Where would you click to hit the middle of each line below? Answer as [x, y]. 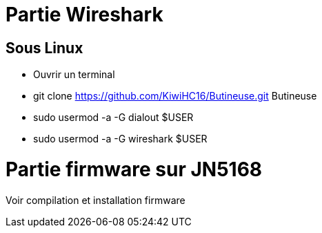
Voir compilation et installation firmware [95, 200]
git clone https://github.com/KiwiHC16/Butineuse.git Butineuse [175, 96]
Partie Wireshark [84, 15]
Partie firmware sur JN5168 [134, 169]
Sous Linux [44, 48]
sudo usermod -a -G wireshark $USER [120, 139]
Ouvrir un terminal [74, 75]
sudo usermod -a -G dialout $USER [113, 118]
